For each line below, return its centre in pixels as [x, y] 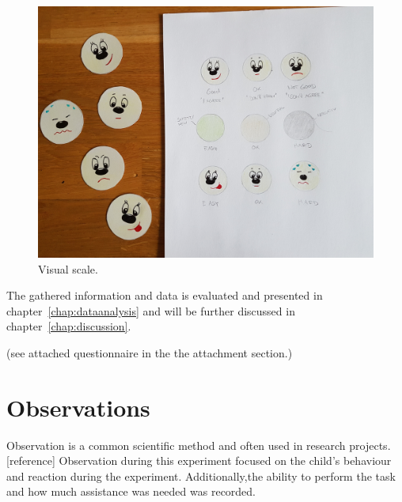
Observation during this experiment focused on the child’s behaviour [225, 460]
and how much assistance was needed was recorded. [131, 491]
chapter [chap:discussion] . [69, 326]
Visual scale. [68, 268]
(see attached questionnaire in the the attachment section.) [150, 352]
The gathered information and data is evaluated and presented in [165, 295]
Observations [78, 407]
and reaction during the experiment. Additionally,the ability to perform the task [201, 476]
